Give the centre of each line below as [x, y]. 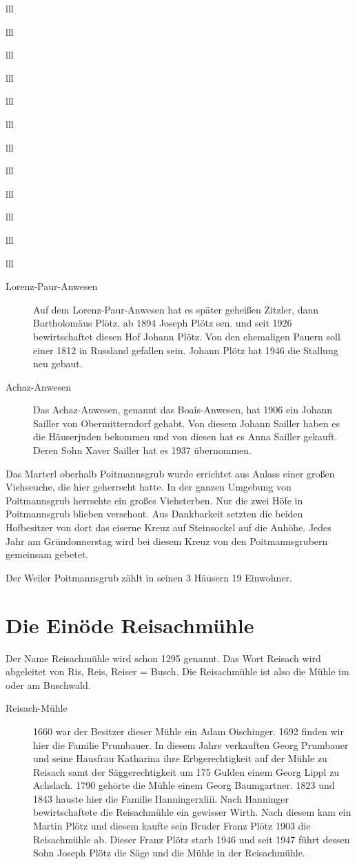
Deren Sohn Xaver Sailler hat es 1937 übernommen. [142, 450]
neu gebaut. [58, 363]
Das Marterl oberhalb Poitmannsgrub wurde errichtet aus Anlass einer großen [170, 473]
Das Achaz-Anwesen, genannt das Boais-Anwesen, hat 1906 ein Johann [183, 410]
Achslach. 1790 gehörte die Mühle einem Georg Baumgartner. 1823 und [184, 785]
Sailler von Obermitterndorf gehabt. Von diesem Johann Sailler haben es [187, 423]
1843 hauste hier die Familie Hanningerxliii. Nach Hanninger [161, 798]
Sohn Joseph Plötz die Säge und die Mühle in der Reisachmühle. [169, 853]
